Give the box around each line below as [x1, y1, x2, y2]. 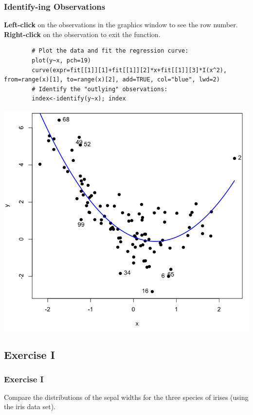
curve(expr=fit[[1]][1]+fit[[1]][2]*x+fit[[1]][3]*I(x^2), [32, 66, 227, 74]
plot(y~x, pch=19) [32, 57, 91, 64]
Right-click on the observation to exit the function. [4, 29, 161, 39]
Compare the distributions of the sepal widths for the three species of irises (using [4, 392, 249, 402]
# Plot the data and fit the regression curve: [32, 47, 189, 55]
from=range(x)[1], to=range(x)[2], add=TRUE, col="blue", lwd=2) [4, 76, 220, 83]
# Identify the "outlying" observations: [32, 85, 168, 93]
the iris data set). [4, 401, 55, 412]
